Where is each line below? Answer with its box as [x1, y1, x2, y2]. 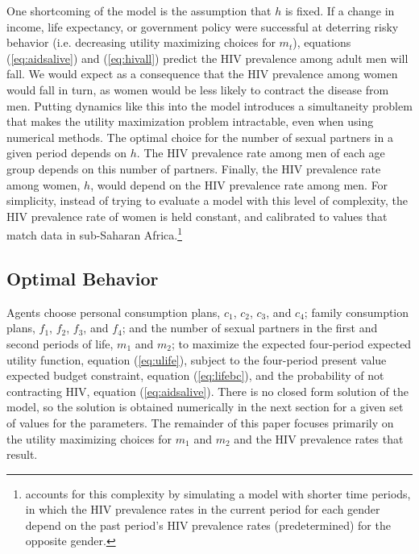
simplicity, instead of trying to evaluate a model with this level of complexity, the [6, 192, 409, 209]
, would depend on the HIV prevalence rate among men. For [90, 176, 388, 193]
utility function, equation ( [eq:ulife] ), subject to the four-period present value [6, 351, 387, 368]
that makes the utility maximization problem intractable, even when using [6, 113, 374, 130]
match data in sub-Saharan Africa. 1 [6, 224, 182, 243]
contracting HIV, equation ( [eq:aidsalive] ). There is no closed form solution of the [6, 382, 409, 399]
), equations [292, 34, 351, 51]
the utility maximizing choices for [6, 430, 172, 447]
